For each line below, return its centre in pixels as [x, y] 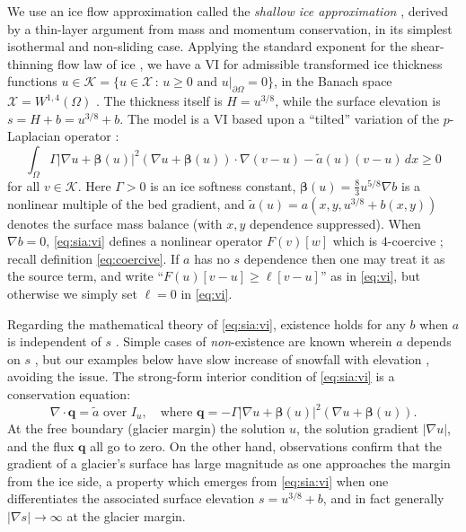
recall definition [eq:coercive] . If [93, 258]
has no [212, 258]
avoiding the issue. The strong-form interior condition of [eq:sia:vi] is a [201, 376]
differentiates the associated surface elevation [131, 498]
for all [24, 185]
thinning [31, 63]
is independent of [54, 341]
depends [429, 341]
